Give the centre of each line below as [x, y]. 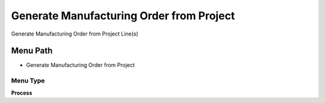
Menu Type [28, 81]
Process [22, 93]
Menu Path [32, 51]
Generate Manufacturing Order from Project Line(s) [75, 34]
